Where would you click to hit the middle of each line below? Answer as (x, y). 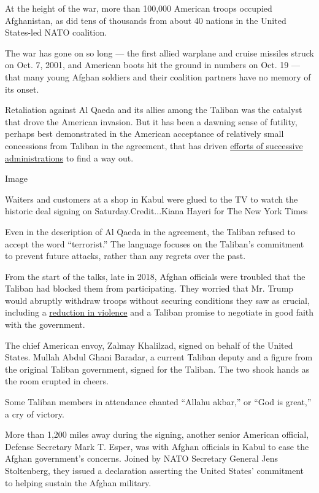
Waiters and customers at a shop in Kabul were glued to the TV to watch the (152, 199)
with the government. (45, 324)
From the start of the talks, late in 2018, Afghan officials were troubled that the (155, 276)
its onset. (22, 89)
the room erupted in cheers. (57, 381)
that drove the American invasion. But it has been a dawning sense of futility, (151, 121)
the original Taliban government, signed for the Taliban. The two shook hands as (157, 369)
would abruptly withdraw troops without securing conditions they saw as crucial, (157, 300)
